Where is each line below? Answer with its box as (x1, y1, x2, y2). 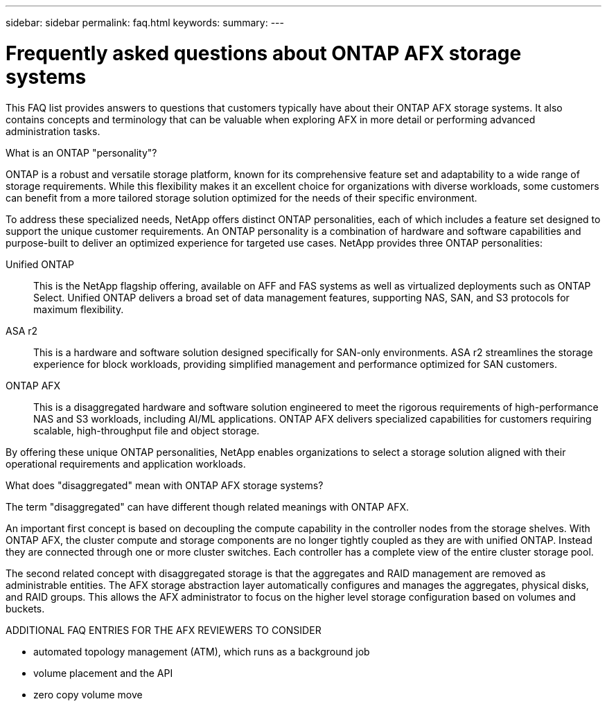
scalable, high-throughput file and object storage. (33, 424, 260, 436)
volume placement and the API (33, 667, 173, 679)
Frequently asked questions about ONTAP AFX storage (6, 41, 522, 65)
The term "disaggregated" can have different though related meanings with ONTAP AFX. (6, 500, 410, 513)
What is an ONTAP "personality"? (6, 146, 157, 159)
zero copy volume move (33, 688, 143, 700)
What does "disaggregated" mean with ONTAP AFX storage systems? (6, 479, 324, 491)
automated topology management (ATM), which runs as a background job (33, 645, 370, 658)
